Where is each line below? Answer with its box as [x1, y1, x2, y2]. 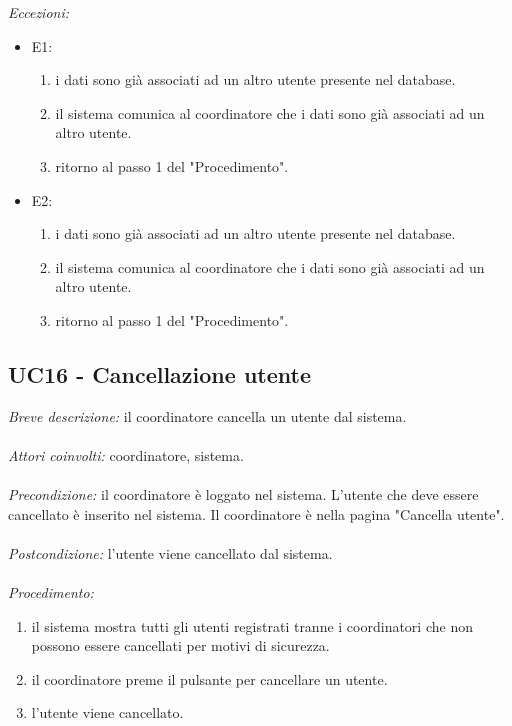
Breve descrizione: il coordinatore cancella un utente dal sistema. [8, 405, 407, 426]
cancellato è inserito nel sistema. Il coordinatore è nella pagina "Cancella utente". [8, 503, 505, 524]
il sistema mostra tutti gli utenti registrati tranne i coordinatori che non [31, 615, 473, 636]
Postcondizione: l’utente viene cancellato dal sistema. [8, 542, 333, 563]
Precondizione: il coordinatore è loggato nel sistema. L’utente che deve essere [8, 484, 479, 505]
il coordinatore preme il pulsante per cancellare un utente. [31, 668, 388, 689]
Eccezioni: [8, 2, 70, 22]
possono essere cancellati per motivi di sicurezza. [31, 635, 330, 656]
